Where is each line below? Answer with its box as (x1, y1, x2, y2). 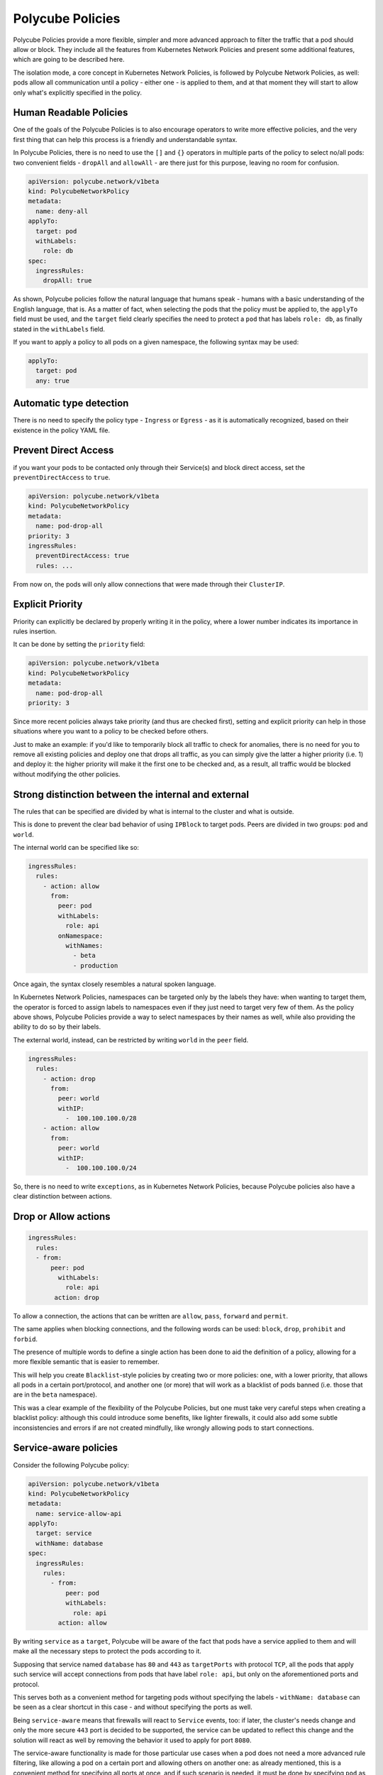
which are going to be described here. (13, 55, 125, 64)
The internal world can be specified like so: (13, 843, 140, 851)
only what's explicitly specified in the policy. (13, 88, 142, 97)
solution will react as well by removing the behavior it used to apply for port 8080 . (13, 1736, 252, 1744)
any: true (35, 376, 70, 385)
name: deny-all (35, 207, 89, 215)
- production (72, 961, 118, 969)
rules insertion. (13, 627, 57, 635)
